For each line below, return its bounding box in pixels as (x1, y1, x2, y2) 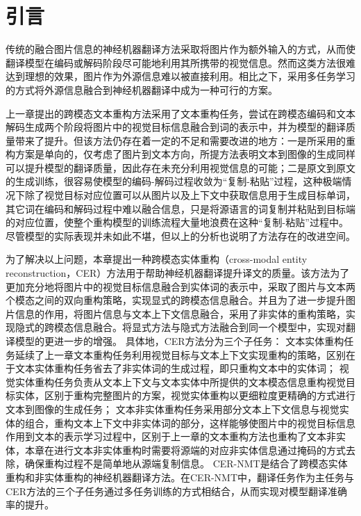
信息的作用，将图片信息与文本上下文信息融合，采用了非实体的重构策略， (15, 306, 346, 321)
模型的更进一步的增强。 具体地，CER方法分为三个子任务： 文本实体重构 (15, 334, 344, 348)
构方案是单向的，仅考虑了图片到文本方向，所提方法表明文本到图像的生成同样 (6, 147, 355, 161)
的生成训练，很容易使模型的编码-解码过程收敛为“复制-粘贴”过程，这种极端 (6, 174, 342, 188)
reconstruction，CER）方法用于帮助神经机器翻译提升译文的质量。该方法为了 (6, 266, 350, 280)
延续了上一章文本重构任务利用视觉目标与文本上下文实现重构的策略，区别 (15, 347, 346, 362)
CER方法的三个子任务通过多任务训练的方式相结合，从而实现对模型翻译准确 (6, 483, 347, 498)
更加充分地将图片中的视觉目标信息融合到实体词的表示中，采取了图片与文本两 (6, 279, 355, 293)
